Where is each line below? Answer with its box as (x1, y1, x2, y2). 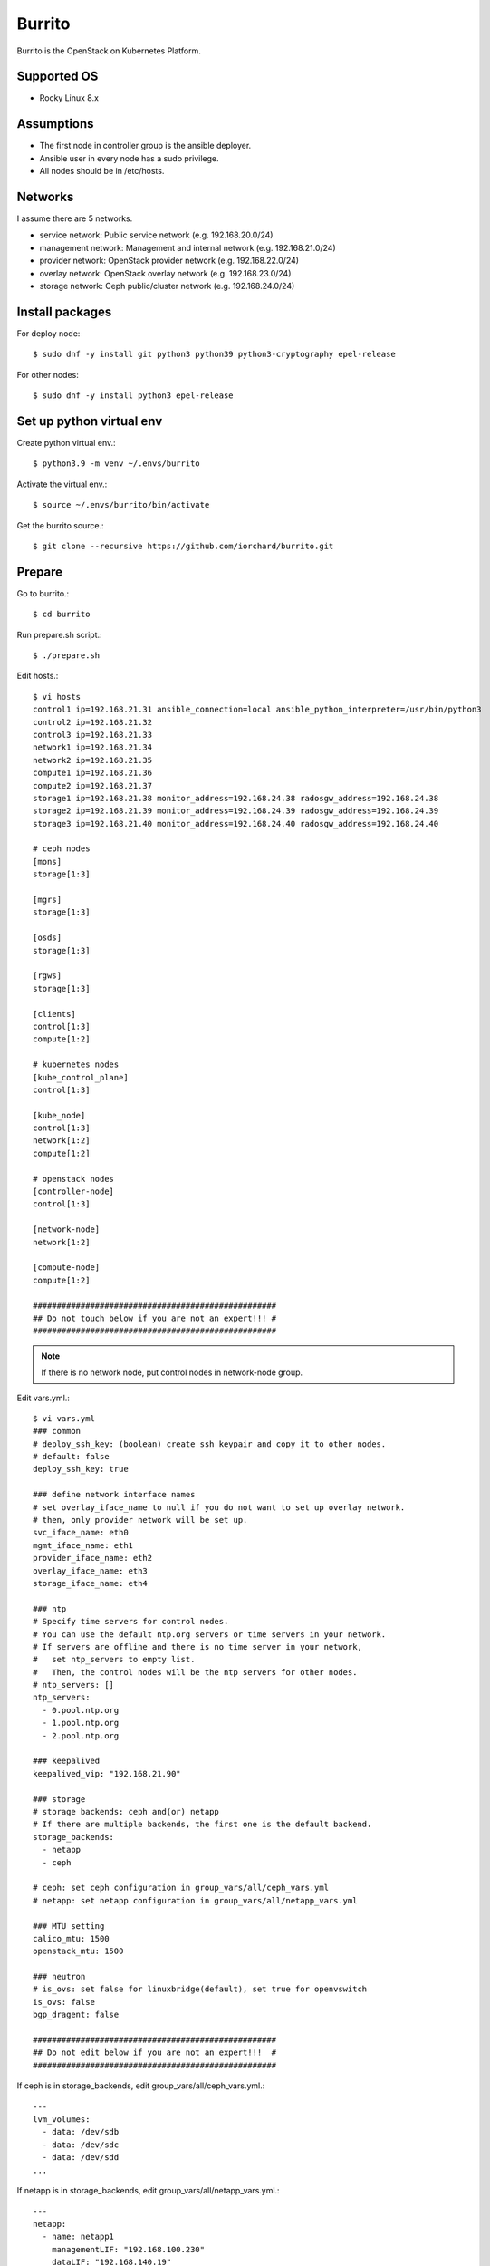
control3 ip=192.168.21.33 (33, 730, 153, 740)
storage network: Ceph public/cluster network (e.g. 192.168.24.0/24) (39, 281, 295, 291)
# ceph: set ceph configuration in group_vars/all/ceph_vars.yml (33, 1883, 330, 1893)
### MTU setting (33, 1921, 105, 1931)
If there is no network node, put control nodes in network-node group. (41, 1367, 303, 1378)
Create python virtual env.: (16, 437, 117, 448)
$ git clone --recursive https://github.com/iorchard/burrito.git (33, 540, 334, 551)
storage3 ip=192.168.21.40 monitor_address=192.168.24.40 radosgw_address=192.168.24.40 (33, 818, 439, 828)
